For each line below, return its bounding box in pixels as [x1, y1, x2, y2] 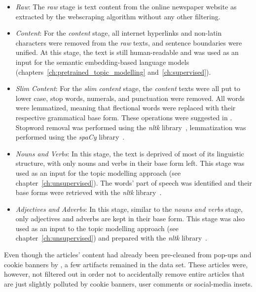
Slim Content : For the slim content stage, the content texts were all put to [15, 83, 240, 94]
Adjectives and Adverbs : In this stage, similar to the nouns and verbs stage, [15, 203, 243, 214]
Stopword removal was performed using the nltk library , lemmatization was [15, 122, 246, 132]
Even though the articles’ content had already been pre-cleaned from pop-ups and [4, 249, 252, 260]
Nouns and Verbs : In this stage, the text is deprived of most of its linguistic [15, 148, 244, 158]
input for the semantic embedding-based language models [15, 56, 189, 67]
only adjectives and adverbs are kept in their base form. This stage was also [15, 213, 245, 224]
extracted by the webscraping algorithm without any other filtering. [15, 11, 220, 21]
